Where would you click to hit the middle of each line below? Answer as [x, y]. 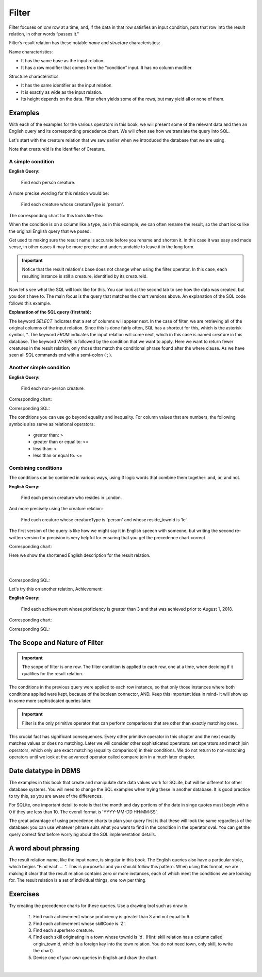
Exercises [24, 894]
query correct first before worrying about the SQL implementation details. [82, 834]
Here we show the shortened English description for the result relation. [80, 555]
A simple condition [32, 161]
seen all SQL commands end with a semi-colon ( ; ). [61, 355]
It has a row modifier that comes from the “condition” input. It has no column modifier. [107, 68]
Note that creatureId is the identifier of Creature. [57, 149]
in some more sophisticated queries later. [50, 701]
